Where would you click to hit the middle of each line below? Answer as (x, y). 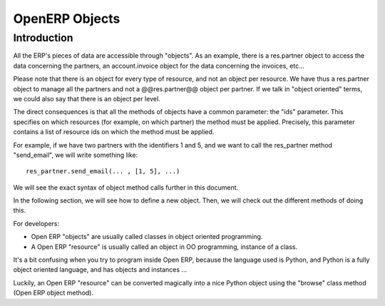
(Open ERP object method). (53, 293)
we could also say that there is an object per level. (87, 98)
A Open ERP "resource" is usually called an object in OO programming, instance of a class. (164, 247)
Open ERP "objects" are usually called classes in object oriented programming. (147, 237)
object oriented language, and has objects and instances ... (100, 270)
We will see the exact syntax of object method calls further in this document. (126, 187)
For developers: (36, 223)
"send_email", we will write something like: (76, 155)
